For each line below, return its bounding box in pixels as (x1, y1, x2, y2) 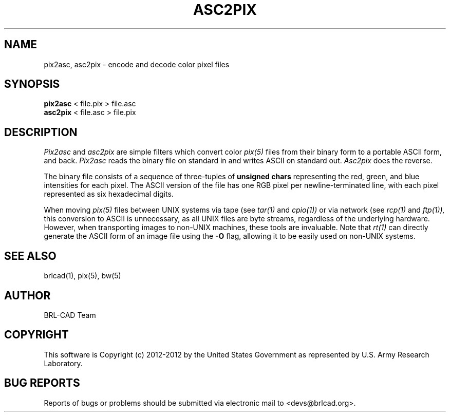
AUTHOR (4, 289, 51, 302)
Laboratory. (44, 358, 83, 368)
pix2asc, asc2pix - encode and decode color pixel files (44, 60, 230, 69)
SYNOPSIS (4, 78, 60, 91)
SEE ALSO (4, 249, 57, 262)
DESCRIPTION (4, 125, 78, 139)
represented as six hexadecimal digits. (44, 190, 174, 199)
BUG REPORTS (4, 376, 80, 390)
